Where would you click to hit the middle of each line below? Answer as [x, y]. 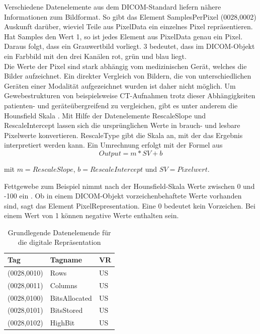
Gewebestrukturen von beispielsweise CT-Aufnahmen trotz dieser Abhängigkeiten [130, 95]
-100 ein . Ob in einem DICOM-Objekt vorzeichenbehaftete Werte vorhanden [123, 196]
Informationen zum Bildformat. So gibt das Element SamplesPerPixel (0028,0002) [130, 16]
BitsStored [66, 310]
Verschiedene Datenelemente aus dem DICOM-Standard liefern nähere [113, 7]
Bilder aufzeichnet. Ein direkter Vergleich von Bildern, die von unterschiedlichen [128, 76]
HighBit [62, 323]
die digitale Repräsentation [59, 242]
